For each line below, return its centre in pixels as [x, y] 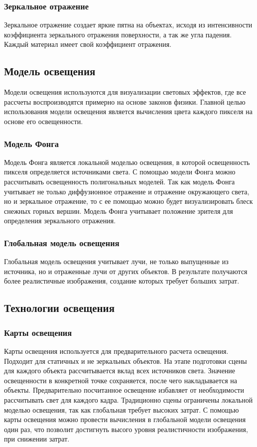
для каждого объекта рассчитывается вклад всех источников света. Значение [120, 371]
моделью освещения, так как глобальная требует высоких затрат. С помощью [122, 409]
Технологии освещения [60, 308]
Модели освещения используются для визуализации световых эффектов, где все [125, 92]
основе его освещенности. [44, 121]
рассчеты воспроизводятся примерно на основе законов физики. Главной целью [125, 101]
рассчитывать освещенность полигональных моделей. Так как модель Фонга [120, 181]
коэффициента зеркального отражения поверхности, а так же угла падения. [118, 34]
